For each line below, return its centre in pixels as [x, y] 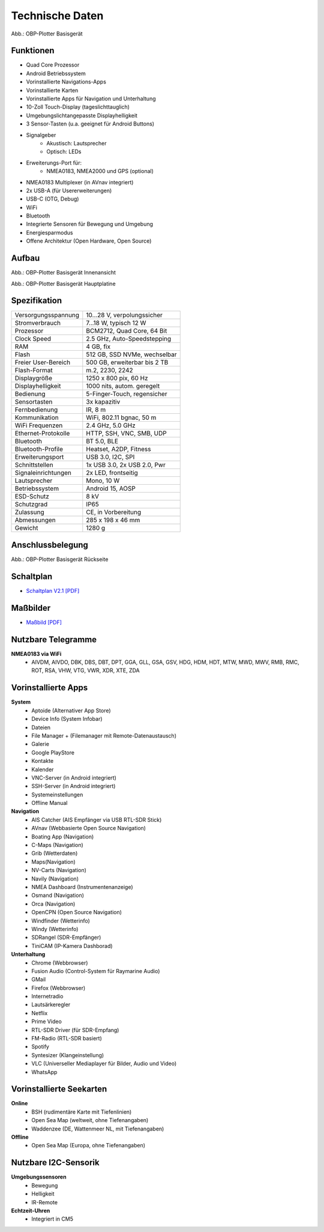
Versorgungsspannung [47, 315]
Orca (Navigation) [53, 903]
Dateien [41, 727]
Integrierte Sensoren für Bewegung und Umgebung [89, 224]
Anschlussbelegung [49, 545]
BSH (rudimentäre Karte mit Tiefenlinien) [82, 1112]
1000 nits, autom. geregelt [123, 386]
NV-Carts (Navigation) [59, 870]
